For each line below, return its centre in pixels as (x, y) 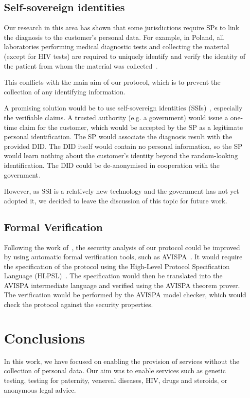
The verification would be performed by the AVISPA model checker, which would (125, 295)
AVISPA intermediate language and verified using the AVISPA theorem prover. (122, 285)
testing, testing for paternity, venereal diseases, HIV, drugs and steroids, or (116, 380)
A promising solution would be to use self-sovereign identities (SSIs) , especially (123, 108)
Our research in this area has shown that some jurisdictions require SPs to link (122, 27)
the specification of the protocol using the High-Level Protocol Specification (117, 266)
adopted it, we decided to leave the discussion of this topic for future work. (116, 200)
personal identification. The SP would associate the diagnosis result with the (118, 136)
